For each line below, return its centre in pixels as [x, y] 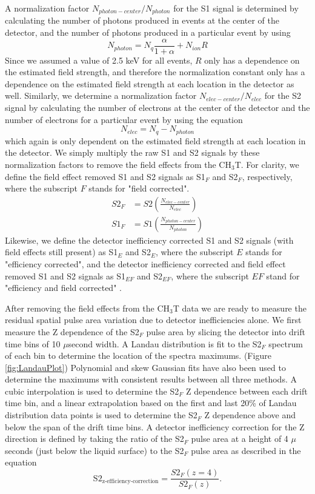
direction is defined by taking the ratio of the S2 [94, 439]
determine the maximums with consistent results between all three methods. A [151, 379]
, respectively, [267, 176]
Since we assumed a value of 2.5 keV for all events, [99, 60]
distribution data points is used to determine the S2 [101, 415]
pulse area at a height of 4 [240, 439]
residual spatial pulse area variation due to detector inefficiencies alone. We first [153, 320]
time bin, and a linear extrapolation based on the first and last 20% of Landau [151, 403]
